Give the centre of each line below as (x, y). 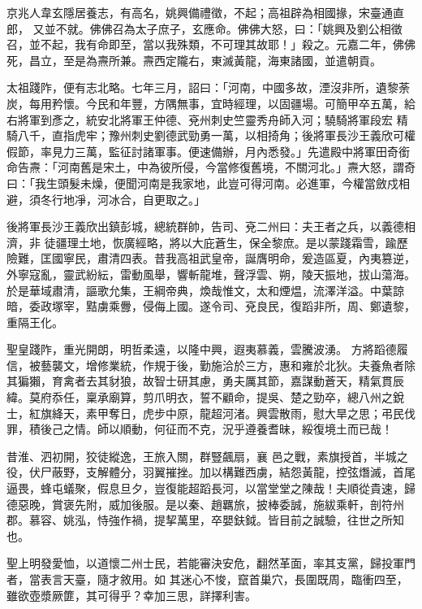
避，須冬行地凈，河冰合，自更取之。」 (106, 199)
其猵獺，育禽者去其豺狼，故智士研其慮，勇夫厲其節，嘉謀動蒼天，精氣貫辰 (205, 381)
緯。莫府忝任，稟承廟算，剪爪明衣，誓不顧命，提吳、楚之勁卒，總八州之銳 (205, 397)
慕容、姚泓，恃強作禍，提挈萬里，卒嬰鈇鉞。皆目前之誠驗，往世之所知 (216, 520)
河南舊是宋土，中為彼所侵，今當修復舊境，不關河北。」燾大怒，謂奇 (236, 167)
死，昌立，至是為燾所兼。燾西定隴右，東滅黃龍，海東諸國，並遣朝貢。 (194, 60)
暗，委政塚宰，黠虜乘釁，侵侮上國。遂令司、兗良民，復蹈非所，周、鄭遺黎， (211, 306)
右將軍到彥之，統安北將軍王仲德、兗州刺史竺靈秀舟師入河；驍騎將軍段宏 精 (207, 119)
